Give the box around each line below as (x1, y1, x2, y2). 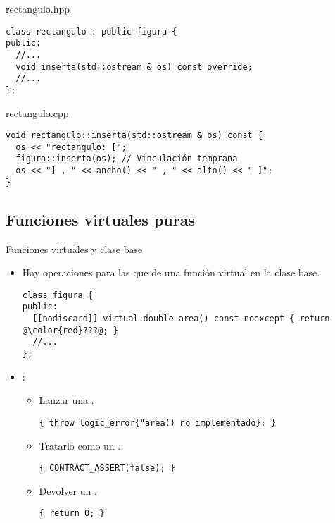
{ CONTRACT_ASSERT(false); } (39, 463, 175, 474)
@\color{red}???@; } (22, 325, 118, 336)
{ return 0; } (39, 508, 105, 519)
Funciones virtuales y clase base (6, 241, 143, 256)
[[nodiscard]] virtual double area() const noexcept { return (32, 314, 330, 324)
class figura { (22, 290, 94, 300)
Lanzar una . (39, 393, 94, 407)
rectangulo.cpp (6, 105, 69, 120)
